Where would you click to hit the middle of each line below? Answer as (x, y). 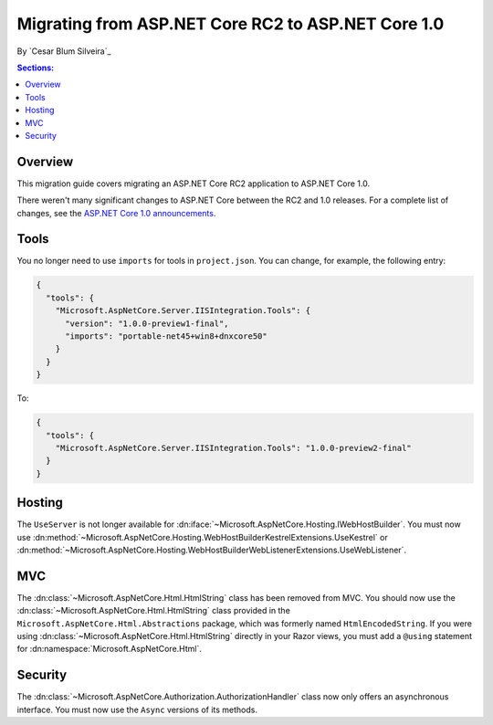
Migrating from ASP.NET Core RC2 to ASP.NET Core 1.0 (231, 24)
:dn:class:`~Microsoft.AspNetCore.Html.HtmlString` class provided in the (154, 611)
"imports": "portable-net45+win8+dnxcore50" (167, 336)
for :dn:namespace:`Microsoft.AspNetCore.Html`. (110, 649)
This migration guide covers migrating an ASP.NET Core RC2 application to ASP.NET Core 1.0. (193, 184)
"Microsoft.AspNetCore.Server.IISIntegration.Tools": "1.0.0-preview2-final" (234, 448)
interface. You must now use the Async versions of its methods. (137, 709)
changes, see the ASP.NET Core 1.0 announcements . (116, 213)
